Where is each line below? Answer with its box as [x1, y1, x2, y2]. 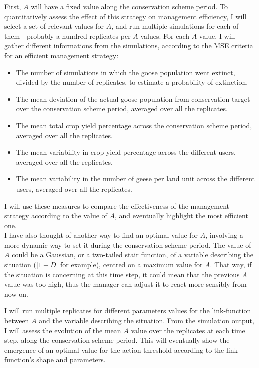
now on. [4, 288, 28, 299]
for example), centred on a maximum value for [60, 259, 203, 270]
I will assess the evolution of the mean [4, 325, 121, 335]
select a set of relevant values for [4, 21, 104, 31]
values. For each [140, 30, 189, 41]
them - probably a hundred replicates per [4, 30, 131, 41]
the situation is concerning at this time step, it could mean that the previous [4, 269, 240, 279]
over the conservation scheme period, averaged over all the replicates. [16, 103, 228, 114]
